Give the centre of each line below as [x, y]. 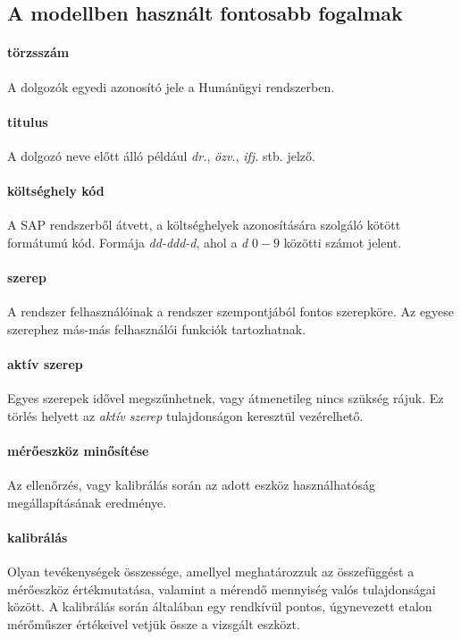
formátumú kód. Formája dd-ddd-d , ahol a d [128, 242]
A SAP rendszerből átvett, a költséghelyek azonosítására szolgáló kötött [204, 225]
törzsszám [38, 52]
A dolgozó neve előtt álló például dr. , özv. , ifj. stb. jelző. [161, 155]
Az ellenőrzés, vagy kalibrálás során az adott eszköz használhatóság [191, 485]
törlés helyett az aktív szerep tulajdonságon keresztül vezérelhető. [185, 415]
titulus [28, 121]
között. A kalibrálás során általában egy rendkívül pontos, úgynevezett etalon [220, 606]
